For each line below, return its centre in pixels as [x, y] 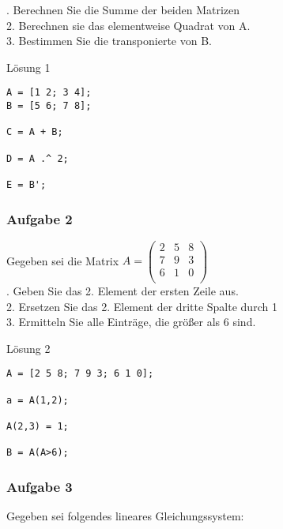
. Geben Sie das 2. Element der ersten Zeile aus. [123, 291]
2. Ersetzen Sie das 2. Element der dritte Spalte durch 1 [142, 306]
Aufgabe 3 [40, 486]
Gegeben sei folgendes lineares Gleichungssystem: [125, 516]
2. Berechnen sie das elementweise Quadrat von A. [128, 25]
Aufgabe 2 [40, 218]
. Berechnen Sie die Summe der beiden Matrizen [123, 9]
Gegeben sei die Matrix [63, 260]
